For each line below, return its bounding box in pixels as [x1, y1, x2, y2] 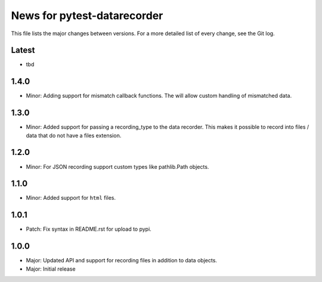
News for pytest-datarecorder [11, 9, 163, 22]
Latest [11, 45, 35, 55]
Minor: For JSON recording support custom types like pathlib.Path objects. [26, 163, 209, 170]
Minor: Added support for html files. [26, 194, 116, 202]
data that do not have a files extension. [26, 132, 122, 139]
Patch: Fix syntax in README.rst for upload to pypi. [26, 225, 151, 233]
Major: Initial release [26, 265, 76, 272]
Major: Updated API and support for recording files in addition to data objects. [26, 257, 218, 264]
